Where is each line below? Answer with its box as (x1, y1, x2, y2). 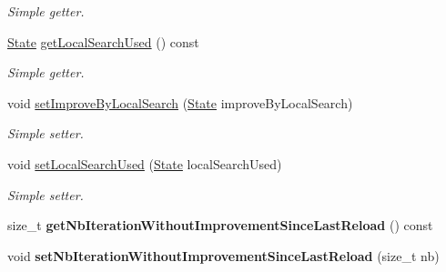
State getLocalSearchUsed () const (7, 32, 199, 51)
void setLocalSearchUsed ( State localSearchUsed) (7, 154, 282, 173)
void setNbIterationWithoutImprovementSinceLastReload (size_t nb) (7, 246, 440, 265)
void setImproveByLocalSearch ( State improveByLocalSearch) (7, 93, 353, 112)
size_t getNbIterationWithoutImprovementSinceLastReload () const (7, 216, 433, 235)
